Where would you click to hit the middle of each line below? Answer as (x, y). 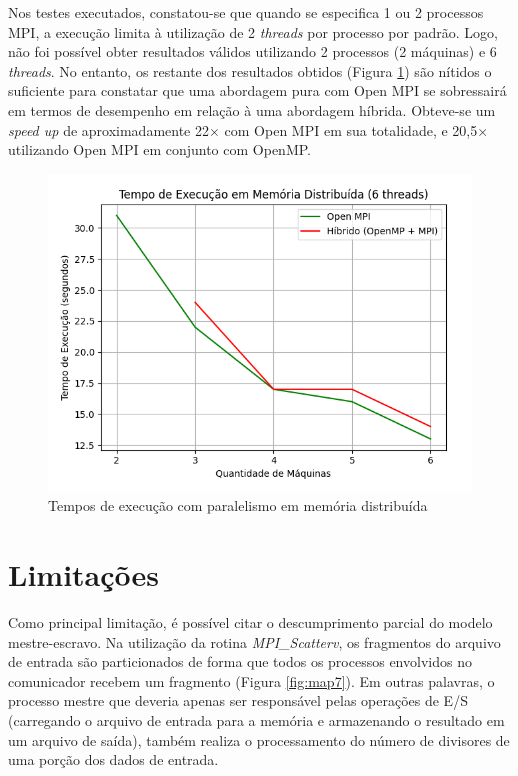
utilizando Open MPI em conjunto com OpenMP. (159, 149)
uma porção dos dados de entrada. (113, 759)
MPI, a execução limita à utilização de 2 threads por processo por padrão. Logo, (253, 31)
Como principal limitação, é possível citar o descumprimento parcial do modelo (250, 622)
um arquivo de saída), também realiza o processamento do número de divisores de (259, 739)
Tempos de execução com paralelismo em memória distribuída (238, 505)
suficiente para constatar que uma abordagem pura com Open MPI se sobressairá (257, 90)
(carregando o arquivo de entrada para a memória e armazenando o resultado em (256, 720)
